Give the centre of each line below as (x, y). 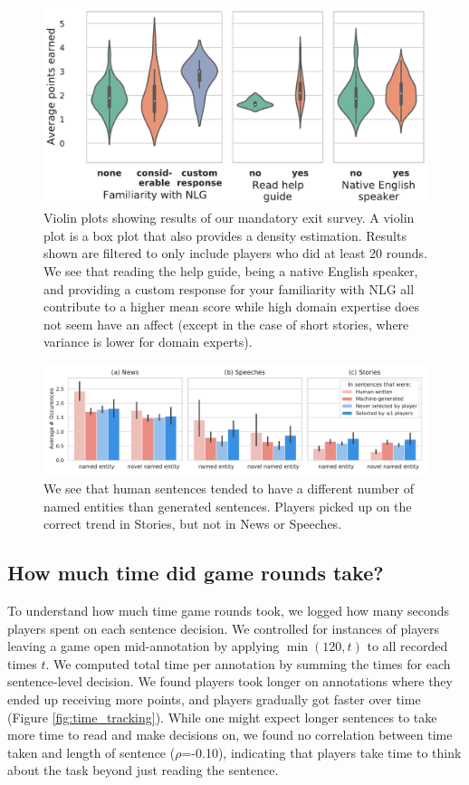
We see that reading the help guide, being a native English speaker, (231, 271)
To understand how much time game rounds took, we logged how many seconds (229, 610)
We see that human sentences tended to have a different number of (229, 488)
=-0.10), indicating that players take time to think (321, 752)
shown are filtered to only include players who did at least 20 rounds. (235, 253)
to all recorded (407, 646)
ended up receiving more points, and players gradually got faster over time (214, 699)
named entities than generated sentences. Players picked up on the (228, 506)
